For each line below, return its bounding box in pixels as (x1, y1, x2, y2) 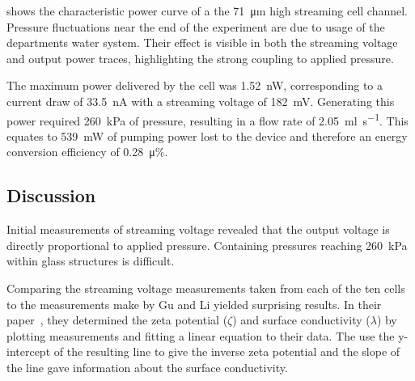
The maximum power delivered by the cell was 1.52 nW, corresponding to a (6, 77, 383, 94)
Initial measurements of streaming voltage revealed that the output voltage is (6, 221, 390, 238)
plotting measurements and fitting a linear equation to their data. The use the (6, 327, 395, 344)
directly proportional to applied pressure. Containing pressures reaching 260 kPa (6, 236, 408, 253)
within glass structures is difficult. (6, 252, 175, 269)
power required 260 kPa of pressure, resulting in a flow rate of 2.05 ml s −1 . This (6, 109, 409, 129)
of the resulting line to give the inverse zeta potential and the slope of (53, 343, 400, 360)
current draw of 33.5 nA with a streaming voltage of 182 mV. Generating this (6, 92, 395, 109)
